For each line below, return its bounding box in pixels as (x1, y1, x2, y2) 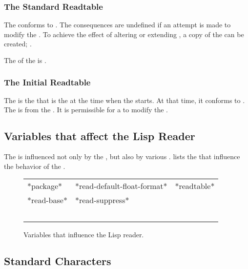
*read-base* (27, 194, 67, 206)
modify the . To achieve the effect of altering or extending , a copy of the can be (4, 29, 244, 39)
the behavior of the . (4, 161, 65, 171)
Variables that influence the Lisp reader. (23, 229, 144, 240)
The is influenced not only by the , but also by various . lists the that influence (4, 151, 240, 162)
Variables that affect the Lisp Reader (4, 128, 195, 144)
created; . (4, 39, 32, 49)
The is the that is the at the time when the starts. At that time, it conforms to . (4, 95, 245, 105)
